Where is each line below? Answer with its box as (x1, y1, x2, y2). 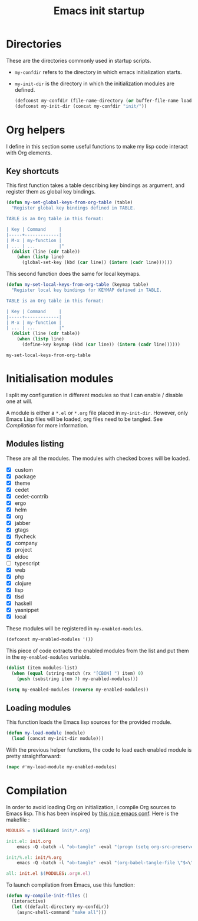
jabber (14, 520, 31, 527)
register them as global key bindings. (6, 188, 96, 195)
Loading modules (6, 703, 71, 713)
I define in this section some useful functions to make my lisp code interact (6, 143, 189, 150)
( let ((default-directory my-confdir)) (11, 904, 110, 910)
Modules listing (6, 439, 64, 449)
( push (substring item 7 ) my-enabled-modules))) (16, 676, 138, 682)
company (14, 540, 38, 547)
